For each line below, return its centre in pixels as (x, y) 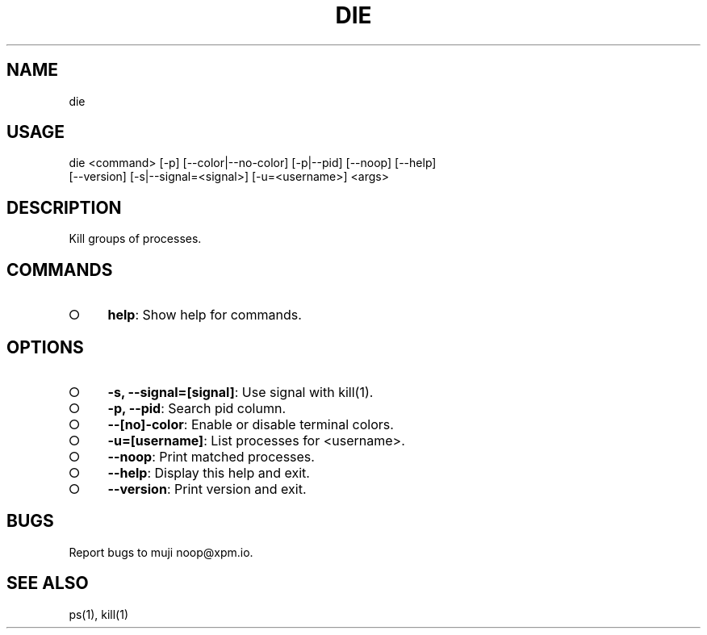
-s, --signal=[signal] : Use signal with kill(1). (241, 392)
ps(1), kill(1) (98, 614)
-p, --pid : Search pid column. (197, 408)
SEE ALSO (48, 583)
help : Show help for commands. (205, 315)
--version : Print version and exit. (207, 489)
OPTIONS (45, 347)
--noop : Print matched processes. (211, 456)
